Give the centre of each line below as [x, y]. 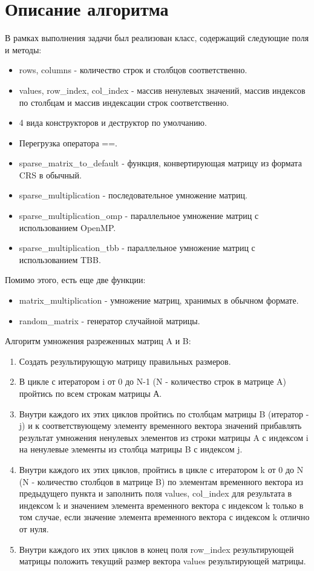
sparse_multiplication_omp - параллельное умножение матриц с [139, 216]
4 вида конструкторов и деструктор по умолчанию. [113, 122]
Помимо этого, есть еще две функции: [75, 280]
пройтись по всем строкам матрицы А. [90, 393]
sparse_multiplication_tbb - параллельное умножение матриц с [137, 248]
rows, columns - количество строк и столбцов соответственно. [133, 70]
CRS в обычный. [50, 175]
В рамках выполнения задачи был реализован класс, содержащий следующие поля [157, 38]
